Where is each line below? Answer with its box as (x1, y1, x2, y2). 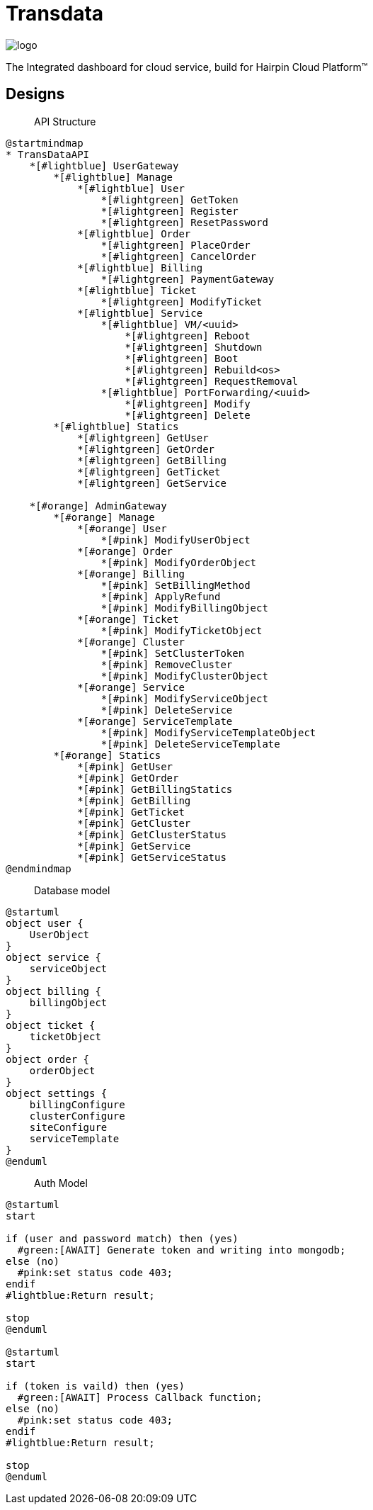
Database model (34, 884, 110, 896)
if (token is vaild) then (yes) (6, 1380, 185, 1392)
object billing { (6, 985, 101, 997)
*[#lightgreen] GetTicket (77, 466, 221, 478)
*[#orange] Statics (53, 749, 161, 761)
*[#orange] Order (77, 545, 173, 557)
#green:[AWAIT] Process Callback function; (17, 1391, 263, 1403)
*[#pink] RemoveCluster (101, 658, 233, 670)
